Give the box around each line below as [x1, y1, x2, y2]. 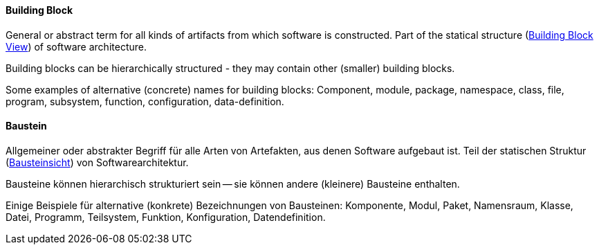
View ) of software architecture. [6, 40, 147, 53]
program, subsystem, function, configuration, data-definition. [6, 95, 284, 107]
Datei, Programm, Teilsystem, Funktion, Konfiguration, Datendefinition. [6, 211, 326, 223]
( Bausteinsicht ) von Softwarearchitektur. [6, 156, 189, 168]
